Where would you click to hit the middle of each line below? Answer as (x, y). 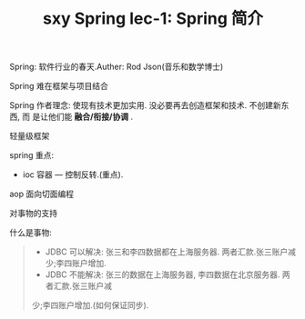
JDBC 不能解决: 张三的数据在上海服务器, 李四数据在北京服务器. (163, 274)
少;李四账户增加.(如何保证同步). (90, 305)
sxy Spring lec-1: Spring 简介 (153, 19)
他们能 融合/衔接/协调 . (91, 117)
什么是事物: (31, 233)
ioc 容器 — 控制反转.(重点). (73, 174)
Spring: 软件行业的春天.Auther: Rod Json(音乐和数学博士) (117, 67)
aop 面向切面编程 (42, 194)
